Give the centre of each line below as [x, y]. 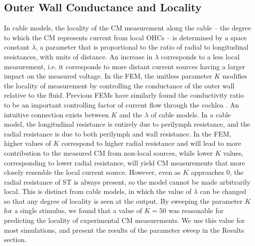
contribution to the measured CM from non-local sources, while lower [109, 152]
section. [15, 239]
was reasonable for [196, 210]
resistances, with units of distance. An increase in [78, 56]
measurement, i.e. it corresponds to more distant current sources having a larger [125, 66]
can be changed [223, 191]
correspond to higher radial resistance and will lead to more [151, 143]
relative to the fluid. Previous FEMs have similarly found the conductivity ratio [124, 95]
